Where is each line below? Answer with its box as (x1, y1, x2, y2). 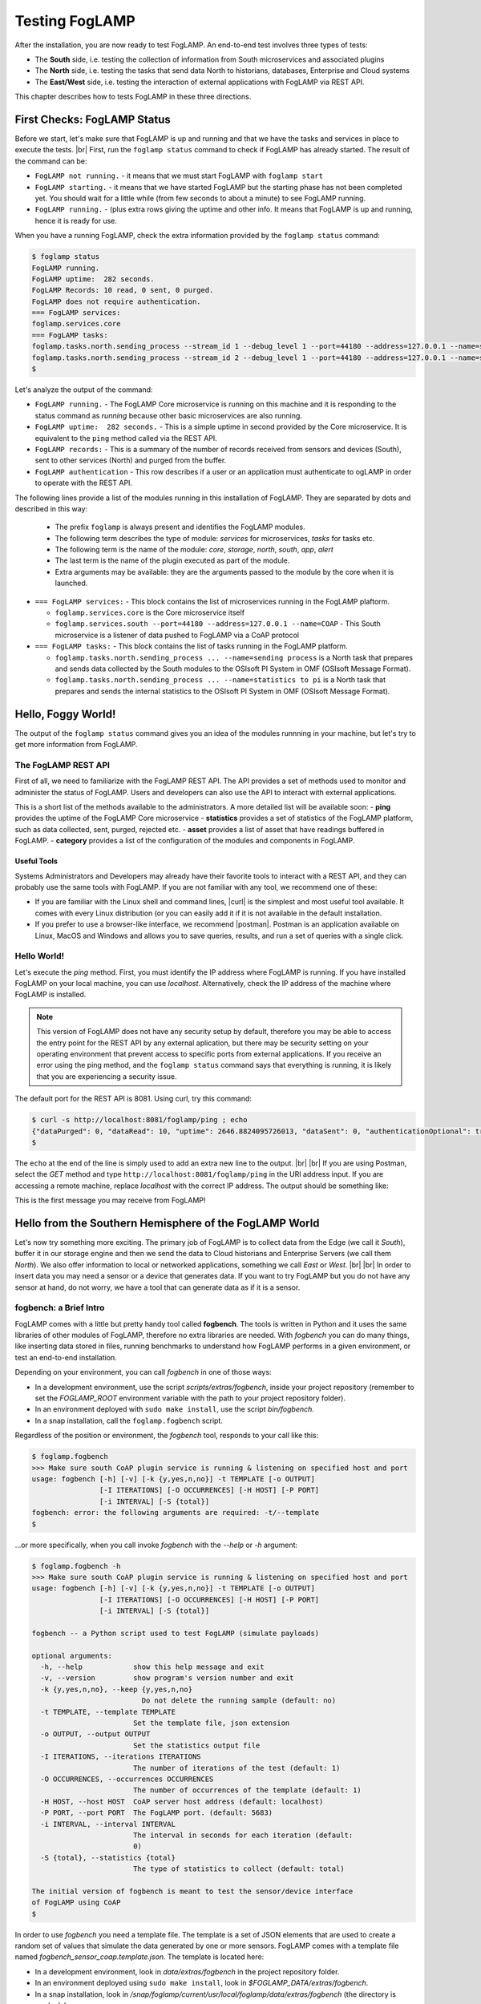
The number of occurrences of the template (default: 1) (132, 1786, 362, 1795)
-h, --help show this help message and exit (40, 1663, 265, 1671)
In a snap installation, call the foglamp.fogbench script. (34, 1416, 224, 1425)
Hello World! (14, 951, 65, 962)
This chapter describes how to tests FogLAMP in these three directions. (14, 92, 252, 102)
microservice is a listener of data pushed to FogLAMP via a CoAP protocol (55, 630, 300, 640)
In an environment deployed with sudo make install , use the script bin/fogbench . (34, 1404, 314, 1414)
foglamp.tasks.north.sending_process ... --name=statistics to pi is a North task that (55, 675, 386, 685)
